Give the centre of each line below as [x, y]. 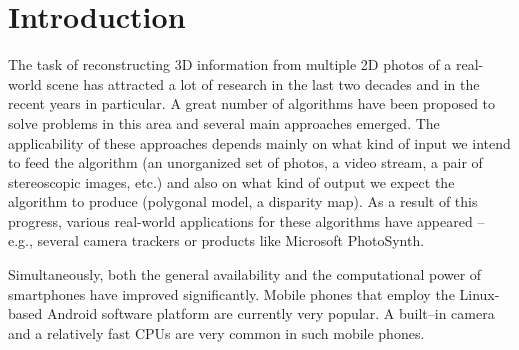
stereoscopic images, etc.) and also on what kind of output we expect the [231, 181]
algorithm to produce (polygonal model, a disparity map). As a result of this [243, 201]
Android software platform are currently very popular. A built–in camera [270, 313]
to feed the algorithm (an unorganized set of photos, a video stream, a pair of [245, 162]
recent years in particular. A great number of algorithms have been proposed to [252, 103]
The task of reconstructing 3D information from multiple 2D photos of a [230, 64]
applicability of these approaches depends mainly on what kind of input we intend [259, 142]
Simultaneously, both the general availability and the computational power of [245, 274]
